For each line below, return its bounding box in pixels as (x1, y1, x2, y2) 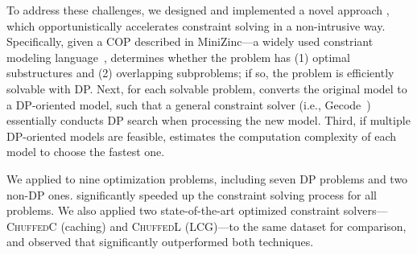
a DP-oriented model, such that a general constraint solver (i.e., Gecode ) (6, 96, 371, 113)
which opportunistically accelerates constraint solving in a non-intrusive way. (6, 17, 386, 34)
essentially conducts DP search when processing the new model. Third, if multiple (6, 112, 411, 129)
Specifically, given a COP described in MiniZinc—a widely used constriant (6, 33, 374, 50)
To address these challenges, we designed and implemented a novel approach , (6, 2, 390, 18)
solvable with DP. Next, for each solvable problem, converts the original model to (6, 80, 407, 97)
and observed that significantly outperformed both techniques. (6, 233, 314, 250)
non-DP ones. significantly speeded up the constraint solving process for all (6, 186, 377, 203)
